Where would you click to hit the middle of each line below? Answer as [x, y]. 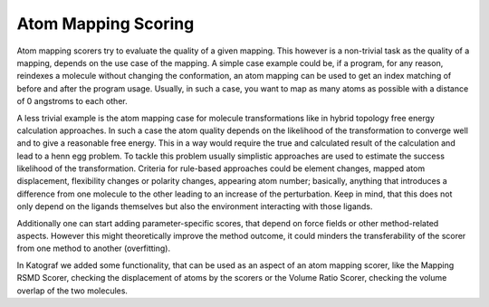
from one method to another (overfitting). [94, 248]
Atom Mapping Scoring [105, 24]
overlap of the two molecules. [72, 291]
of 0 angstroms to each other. [72, 101]
